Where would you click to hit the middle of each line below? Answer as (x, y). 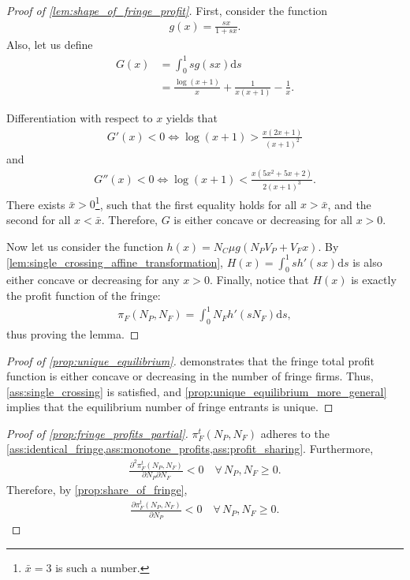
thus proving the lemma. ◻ (73, 333)
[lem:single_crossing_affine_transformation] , (115, 262)
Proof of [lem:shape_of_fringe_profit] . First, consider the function (167, 10)
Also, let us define (50, 45)
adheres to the (295, 433)
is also (367, 262)
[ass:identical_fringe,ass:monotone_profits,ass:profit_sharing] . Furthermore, (190, 449)
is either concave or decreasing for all (263, 219)
